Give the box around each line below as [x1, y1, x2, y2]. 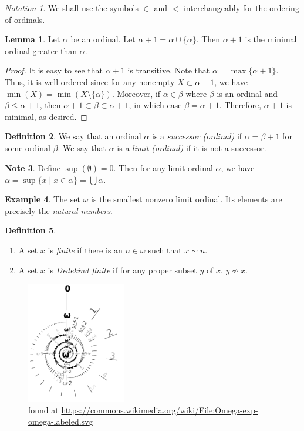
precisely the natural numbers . [5, 204, 113, 216]
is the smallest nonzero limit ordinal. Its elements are [91, 193, 282, 205]
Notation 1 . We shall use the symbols [5, 2, 139, 14]
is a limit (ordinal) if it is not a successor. [117, 141, 266, 153]
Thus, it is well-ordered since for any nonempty [5, 75, 175, 88]
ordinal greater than [5, 44, 77, 56]
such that [148, 243, 182, 256]
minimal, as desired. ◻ [5, 110, 87, 122]
